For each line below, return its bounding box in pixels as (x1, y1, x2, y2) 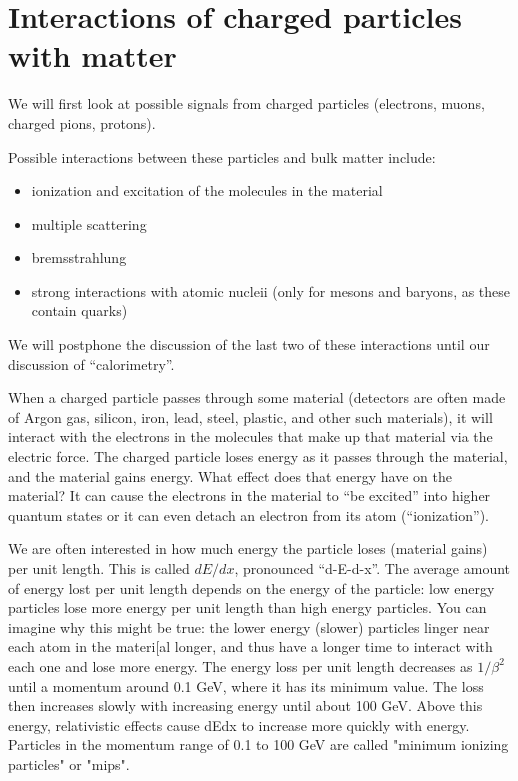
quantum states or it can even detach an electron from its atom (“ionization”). (8, 504, 489, 525)
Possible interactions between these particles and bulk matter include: (8, 146, 436, 167)
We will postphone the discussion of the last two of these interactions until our (8, 334, 490, 355)
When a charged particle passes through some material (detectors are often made (8, 387, 506, 408)
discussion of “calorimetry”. (8, 353, 175, 374)
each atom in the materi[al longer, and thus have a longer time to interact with (8, 636, 493, 657)
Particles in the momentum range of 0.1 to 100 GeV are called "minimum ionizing (8, 734, 509, 755)
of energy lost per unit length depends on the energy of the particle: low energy (8, 577, 495, 598)
